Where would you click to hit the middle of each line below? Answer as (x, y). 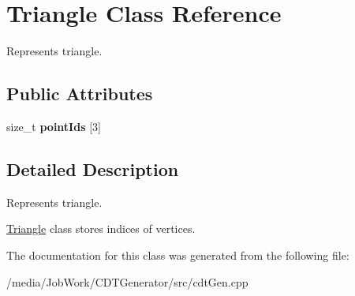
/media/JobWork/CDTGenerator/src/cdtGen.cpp (127, 281)
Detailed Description (93, 169)
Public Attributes (80, 94)
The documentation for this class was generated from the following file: (178, 255)
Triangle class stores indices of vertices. (101, 229)
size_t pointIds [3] (54, 126)
